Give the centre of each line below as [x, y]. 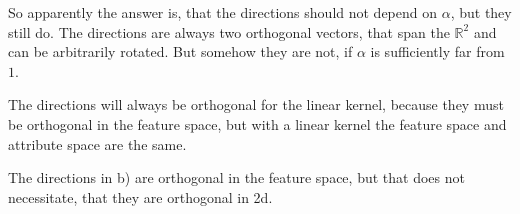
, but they [481, 12]
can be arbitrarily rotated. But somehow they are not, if [180, 51]
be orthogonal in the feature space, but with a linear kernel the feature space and [257, 123]
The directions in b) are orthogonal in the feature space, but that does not [236, 177]
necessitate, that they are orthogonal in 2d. [140, 196]
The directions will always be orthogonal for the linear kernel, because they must [256, 104]
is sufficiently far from [437, 51]
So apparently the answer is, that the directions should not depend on [223, 12]
